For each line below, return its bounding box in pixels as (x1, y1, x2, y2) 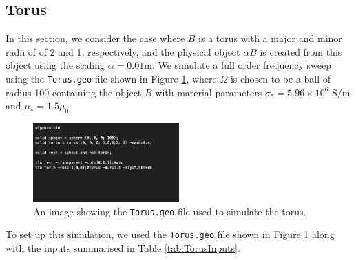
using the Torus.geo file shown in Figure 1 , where (6, 71, 217, 85)
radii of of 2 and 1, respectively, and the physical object (6, 44, 240, 58)
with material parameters (155, 85, 262, 99)
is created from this (260, 44, 342, 58)
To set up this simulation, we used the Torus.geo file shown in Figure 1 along (6, 227, 335, 241)
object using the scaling (6, 58, 105, 72)
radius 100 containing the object (6, 85, 142, 99)
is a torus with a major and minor (198, 31, 342, 45)
